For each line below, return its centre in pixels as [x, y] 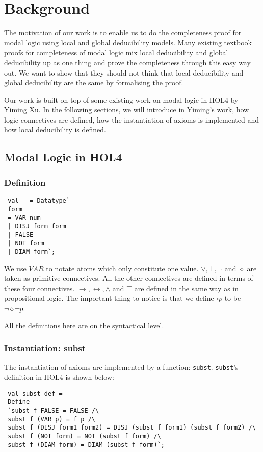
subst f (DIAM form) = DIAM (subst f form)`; [86, 445]
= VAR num [24, 218]
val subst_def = [35, 394]
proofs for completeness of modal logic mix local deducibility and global [116, 52]
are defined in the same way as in [186, 288]
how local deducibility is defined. [55, 129]
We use [15, 268]
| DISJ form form [37, 227]
